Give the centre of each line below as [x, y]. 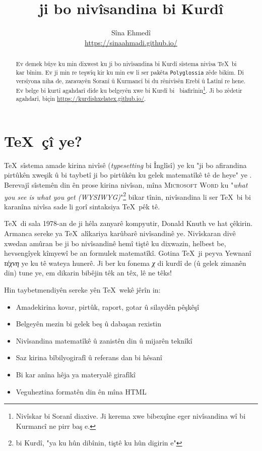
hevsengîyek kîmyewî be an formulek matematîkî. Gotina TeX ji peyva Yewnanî [128, 253]
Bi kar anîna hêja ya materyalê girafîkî [76, 374]
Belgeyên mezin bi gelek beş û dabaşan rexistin [89, 324]
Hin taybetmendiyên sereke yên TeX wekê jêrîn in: [82, 289]
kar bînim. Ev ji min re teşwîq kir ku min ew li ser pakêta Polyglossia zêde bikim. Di [130, 72]
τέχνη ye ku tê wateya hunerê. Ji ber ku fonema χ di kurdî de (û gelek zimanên [125, 263]
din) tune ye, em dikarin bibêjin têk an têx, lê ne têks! [88, 273]
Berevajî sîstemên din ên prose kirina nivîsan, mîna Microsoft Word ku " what [126, 184]
